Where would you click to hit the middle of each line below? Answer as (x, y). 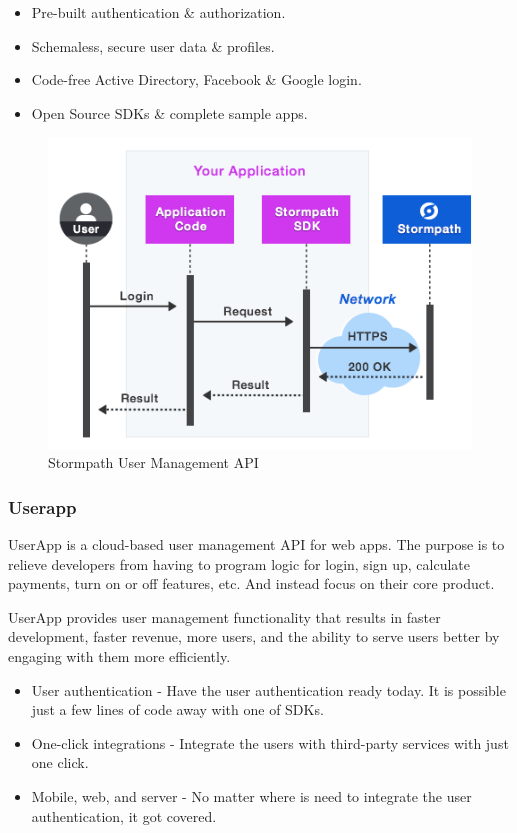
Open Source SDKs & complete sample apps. (169, 112)
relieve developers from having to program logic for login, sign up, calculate (239, 563)
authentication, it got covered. (124, 815)
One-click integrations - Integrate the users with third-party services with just (270, 742)
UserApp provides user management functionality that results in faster (224, 616)
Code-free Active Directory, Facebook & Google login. (196, 79)
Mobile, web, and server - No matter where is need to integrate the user (251, 796)
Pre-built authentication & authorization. (158, 12)
